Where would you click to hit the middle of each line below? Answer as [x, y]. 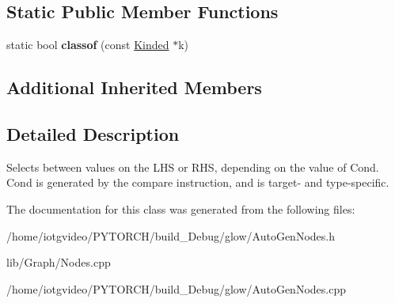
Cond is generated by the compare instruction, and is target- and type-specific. [198, 182]
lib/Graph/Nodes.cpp [59, 262]
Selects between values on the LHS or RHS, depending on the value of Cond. [193, 167]
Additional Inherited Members [134, 87]
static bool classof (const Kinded [88, 45]
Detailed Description [93, 133]
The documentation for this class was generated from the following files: [181, 208]
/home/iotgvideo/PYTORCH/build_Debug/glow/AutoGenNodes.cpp [176, 288]
